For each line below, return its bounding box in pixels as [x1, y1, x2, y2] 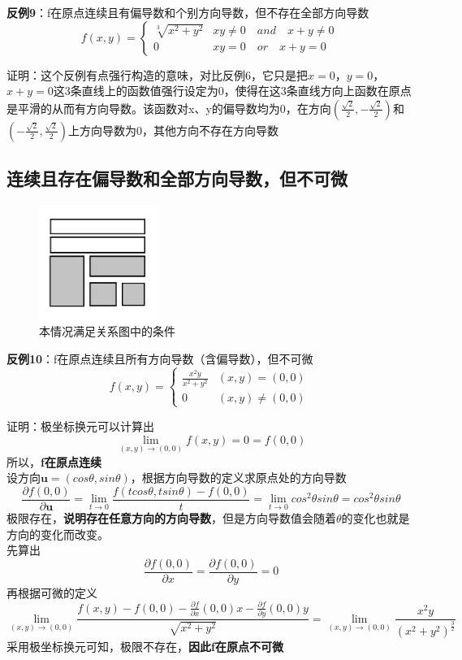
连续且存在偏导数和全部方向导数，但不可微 [6, 166, 348, 191]
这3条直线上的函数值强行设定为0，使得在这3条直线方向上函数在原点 [53, 82, 412, 99]
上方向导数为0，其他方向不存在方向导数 [68, 121, 279, 138]
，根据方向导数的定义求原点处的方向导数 [130, 469, 347, 486]
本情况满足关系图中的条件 [39, 323, 175, 340]
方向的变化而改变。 [6, 525, 109, 542]
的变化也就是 [341, 509, 410, 526]
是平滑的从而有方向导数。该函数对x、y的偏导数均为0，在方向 [6, 99, 331, 116]
